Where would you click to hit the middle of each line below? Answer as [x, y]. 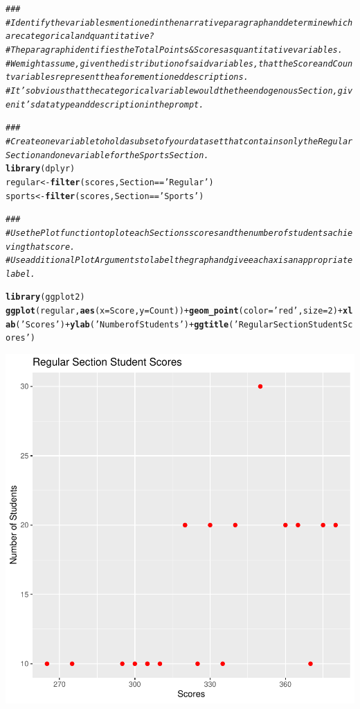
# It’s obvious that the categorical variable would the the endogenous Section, [172, 91]
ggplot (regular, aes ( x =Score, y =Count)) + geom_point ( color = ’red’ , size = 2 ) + [174, 311]
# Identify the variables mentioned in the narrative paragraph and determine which [179, 23]
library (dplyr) [40, 169]
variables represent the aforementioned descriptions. [129, 77]
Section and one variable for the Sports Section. [107, 155]
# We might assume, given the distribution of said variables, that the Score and [169, 63]
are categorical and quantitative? [80, 36]
